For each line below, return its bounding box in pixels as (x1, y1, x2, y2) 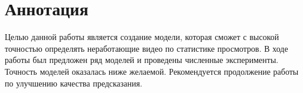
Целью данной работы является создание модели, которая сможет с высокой (5, 31, 279, 43)
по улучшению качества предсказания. (5, 77, 142, 89)
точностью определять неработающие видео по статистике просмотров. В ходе (5, 42, 288, 54)
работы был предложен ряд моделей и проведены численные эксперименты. (5, 54, 279, 66)
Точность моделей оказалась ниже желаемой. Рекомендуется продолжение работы (5, 65, 299, 77)
